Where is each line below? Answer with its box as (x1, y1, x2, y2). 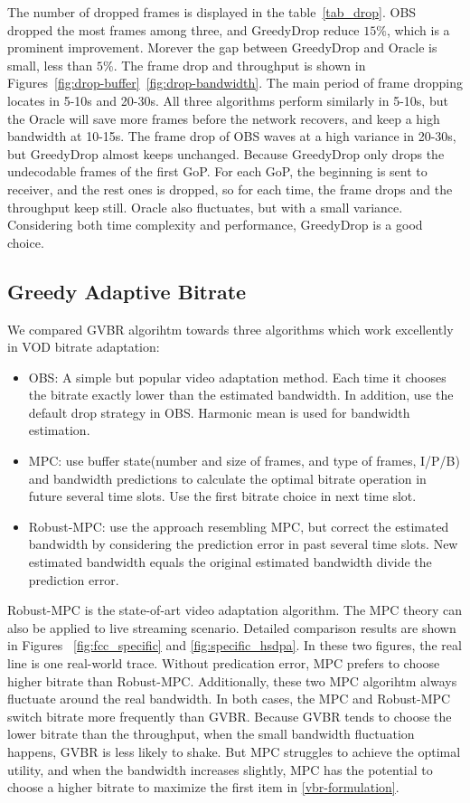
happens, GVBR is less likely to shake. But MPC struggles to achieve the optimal (7, 742, 461, 760)
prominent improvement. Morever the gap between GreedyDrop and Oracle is (7, 38, 437, 57)
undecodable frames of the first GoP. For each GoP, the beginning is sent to (7, 162, 428, 181)
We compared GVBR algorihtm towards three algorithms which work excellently (7, 319, 454, 338)
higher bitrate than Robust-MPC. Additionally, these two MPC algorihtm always (7, 671, 457, 690)
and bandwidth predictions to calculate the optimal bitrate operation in (28, 468, 427, 487)
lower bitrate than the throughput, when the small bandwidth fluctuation (7, 724, 415, 743)
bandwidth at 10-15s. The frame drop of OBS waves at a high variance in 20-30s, (7, 127, 456, 146)
